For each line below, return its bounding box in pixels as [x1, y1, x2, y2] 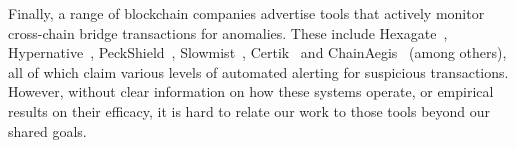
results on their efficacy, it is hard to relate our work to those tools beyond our [8, 100, 491, 121]
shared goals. [8, 120, 87, 141]
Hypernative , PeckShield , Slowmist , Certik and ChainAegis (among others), [8, 42, 507, 63]
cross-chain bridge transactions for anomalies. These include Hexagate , [8, 22, 448, 43]
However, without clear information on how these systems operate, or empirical [8, 81, 494, 102]
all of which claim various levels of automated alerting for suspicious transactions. [8, 61, 509, 82]
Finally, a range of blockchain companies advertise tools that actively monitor [8, 3, 485, 23]
